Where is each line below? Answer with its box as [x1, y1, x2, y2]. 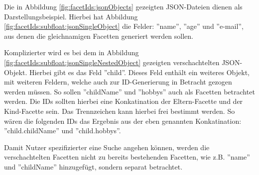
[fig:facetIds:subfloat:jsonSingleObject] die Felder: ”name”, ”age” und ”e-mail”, [4, 21, 244, 31]
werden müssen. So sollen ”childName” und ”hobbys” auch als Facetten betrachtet [4, 86, 255, 96]
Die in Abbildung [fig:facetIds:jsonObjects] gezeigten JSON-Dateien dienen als [4, 1, 243, 11]
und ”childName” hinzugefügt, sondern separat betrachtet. [4, 161, 183, 172]
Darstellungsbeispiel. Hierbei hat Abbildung [4, 11, 138, 21]
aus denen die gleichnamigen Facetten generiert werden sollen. [4, 30, 194, 41]
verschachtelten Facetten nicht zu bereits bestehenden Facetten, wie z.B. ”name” [4, 152, 250, 162]
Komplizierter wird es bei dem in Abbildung [4, 47, 139, 58]
